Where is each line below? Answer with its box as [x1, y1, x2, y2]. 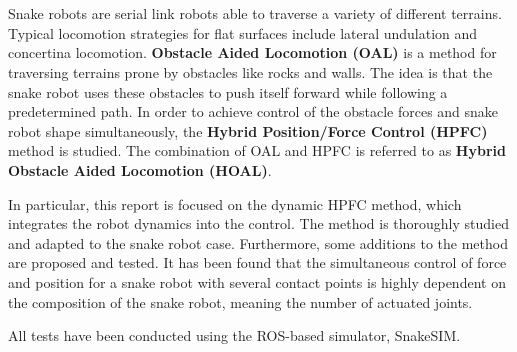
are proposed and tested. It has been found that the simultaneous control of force [8, 252, 507, 273]
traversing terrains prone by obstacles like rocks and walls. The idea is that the [8, 61, 493, 82]
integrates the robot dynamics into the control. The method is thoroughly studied [8, 213, 509, 234]
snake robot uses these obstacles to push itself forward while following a [8, 81, 448, 102]
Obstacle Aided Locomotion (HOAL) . [8, 159, 272, 180]
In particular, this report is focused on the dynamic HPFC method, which [8, 193, 462, 214]
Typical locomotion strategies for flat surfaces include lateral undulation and [8, 22, 478, 43]
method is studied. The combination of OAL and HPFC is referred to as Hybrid [8, 140, 506, 161]
